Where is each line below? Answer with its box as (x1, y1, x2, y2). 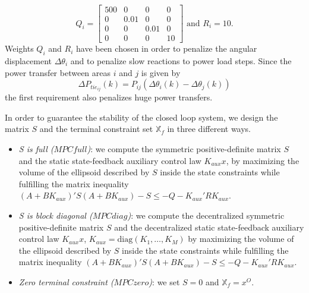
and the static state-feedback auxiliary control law (18, 154, 201, 166)
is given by (141, 66, 181, 78)
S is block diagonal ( (18, 209, 93, 221)
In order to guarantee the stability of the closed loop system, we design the (5, 111, 278, 123)
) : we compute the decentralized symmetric (127, 209, 285, 221)
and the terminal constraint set (39, 122, 153, 135)
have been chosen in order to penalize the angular (75, 42, 257, 55)
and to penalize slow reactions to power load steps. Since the (70, 54, 292, 67)
